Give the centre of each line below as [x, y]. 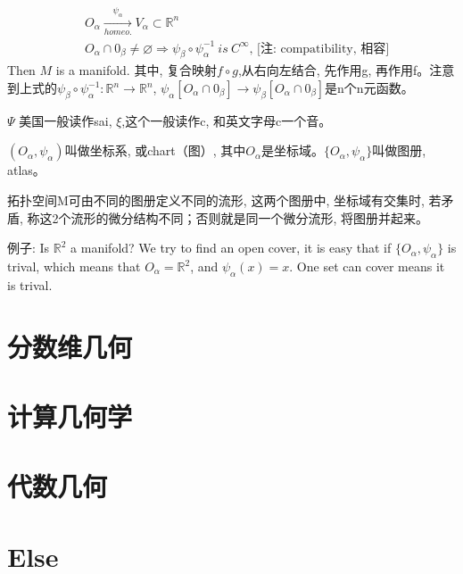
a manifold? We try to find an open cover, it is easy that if [231, 248]
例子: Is [29, 248]
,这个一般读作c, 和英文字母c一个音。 [227, 120]
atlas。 [26, 170]
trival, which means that [74, 266]
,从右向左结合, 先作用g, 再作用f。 [334, 70]
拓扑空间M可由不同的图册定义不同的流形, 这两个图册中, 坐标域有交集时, [216, 200]
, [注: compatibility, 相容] [319, 49]
